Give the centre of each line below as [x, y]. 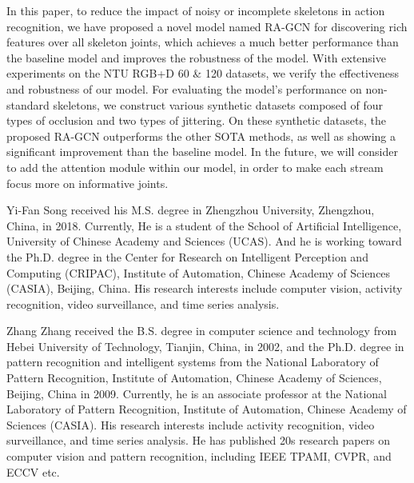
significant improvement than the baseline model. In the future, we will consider [202, 152]
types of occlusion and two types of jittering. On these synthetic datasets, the [197, 120]
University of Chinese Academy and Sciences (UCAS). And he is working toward [204, 241]
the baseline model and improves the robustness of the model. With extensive [196, 57]
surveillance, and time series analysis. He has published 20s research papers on [199, 440]
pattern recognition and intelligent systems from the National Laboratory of [193, 362]
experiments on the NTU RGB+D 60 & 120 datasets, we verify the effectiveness [203, 73]
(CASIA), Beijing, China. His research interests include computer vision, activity [205, 288]
